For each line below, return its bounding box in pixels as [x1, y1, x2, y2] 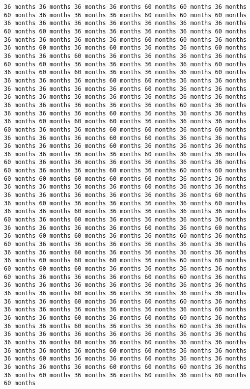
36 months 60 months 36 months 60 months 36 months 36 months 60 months [4, 44, 247, 52]
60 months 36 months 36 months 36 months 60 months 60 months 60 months [4, 11, 247, 19]
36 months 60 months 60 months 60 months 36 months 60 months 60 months [4, 257, 247, 264]
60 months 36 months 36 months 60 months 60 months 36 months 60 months [4, 126, 247, 133]
